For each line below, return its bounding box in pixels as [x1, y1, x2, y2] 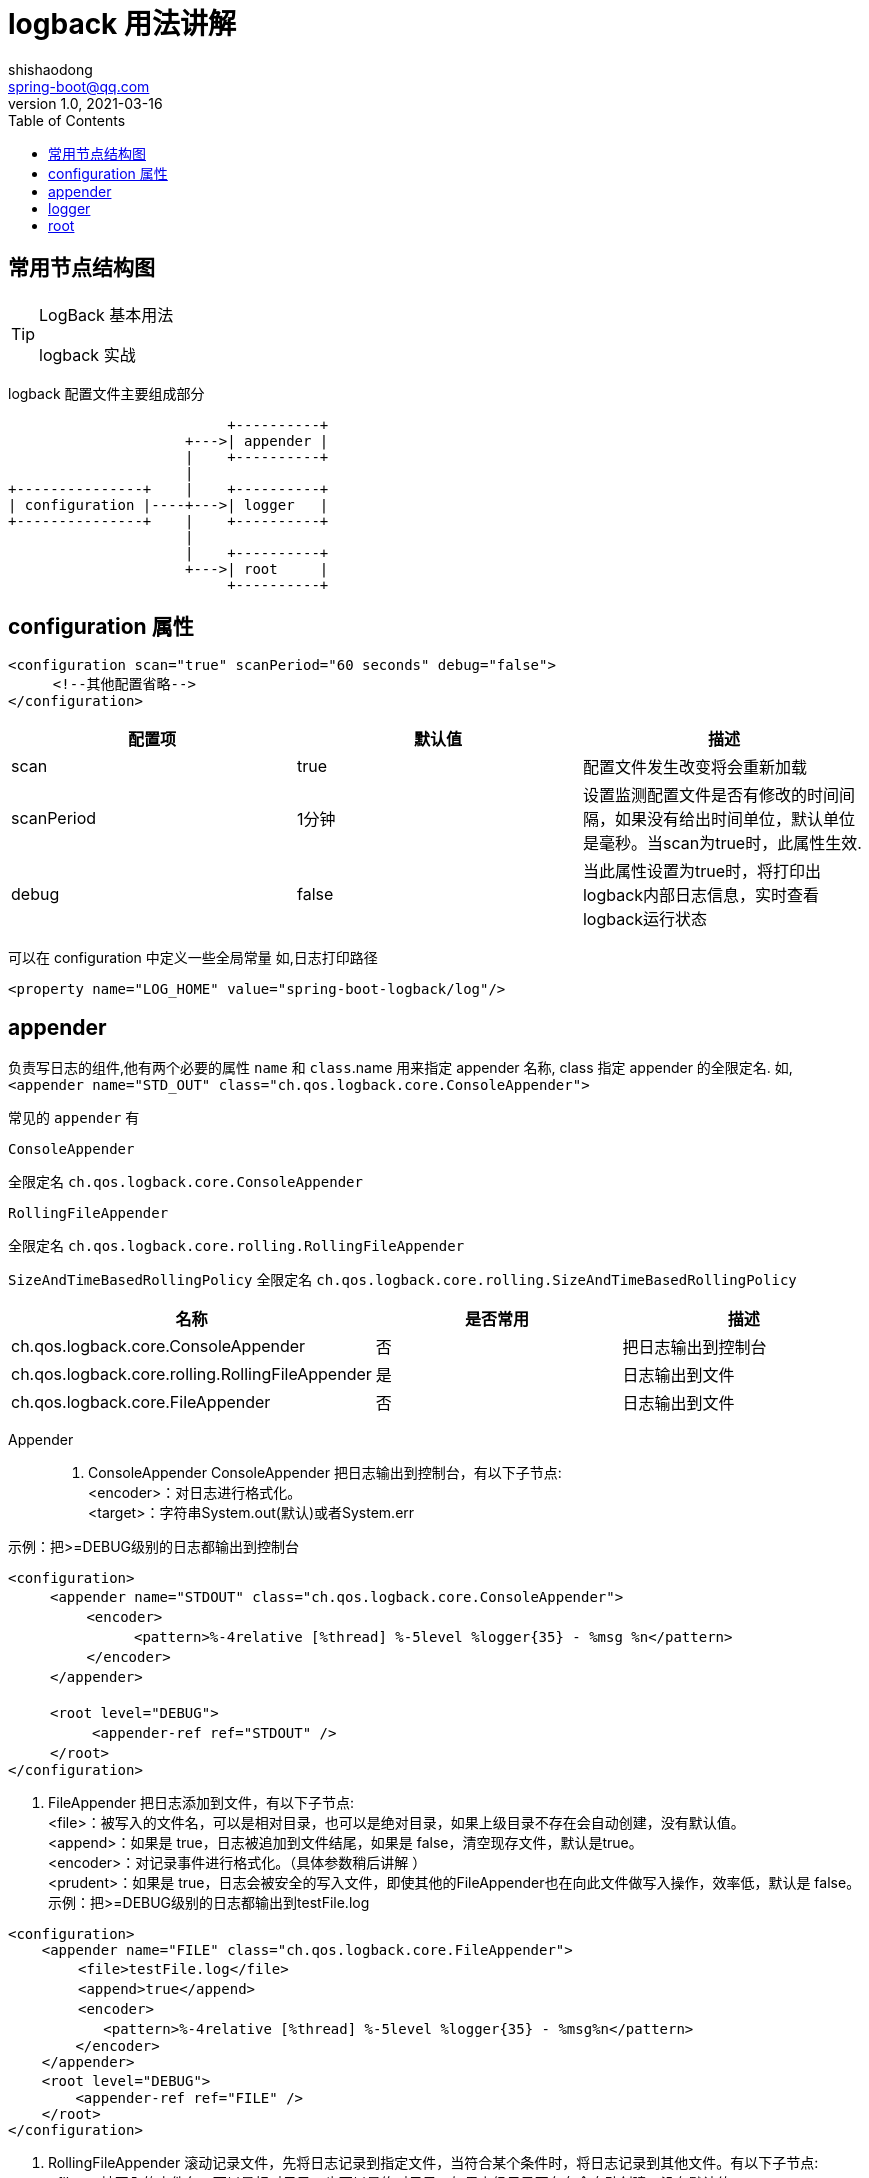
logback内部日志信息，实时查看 [582, 885, 820, 906]
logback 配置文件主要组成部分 [8, 384, 205, 402]
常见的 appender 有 [8, 1109, 140, 1127]
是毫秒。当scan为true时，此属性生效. [582, 833, 862, 854]
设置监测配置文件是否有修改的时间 [582, 785, 839, 806]
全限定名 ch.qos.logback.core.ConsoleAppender [8, 1173, 363, 1191]
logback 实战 [39, 344, 136, 365]
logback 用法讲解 [8, 7, 236, 41]
